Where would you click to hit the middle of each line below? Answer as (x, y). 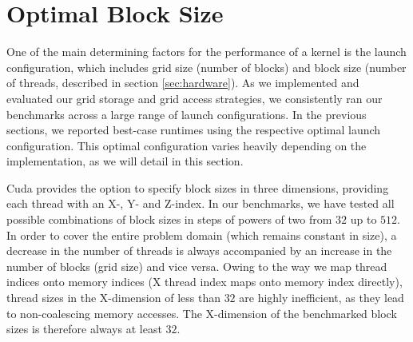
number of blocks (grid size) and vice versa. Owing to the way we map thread (197, 266)
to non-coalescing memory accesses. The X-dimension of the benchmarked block (202, 313)
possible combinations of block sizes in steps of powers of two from (169, 219)
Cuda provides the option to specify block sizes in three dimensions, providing (198, 187)
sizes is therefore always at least (84, 329)
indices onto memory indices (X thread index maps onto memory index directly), (205, 282)
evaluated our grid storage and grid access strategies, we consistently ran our (195, 98)
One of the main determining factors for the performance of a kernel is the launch (206, 52)
